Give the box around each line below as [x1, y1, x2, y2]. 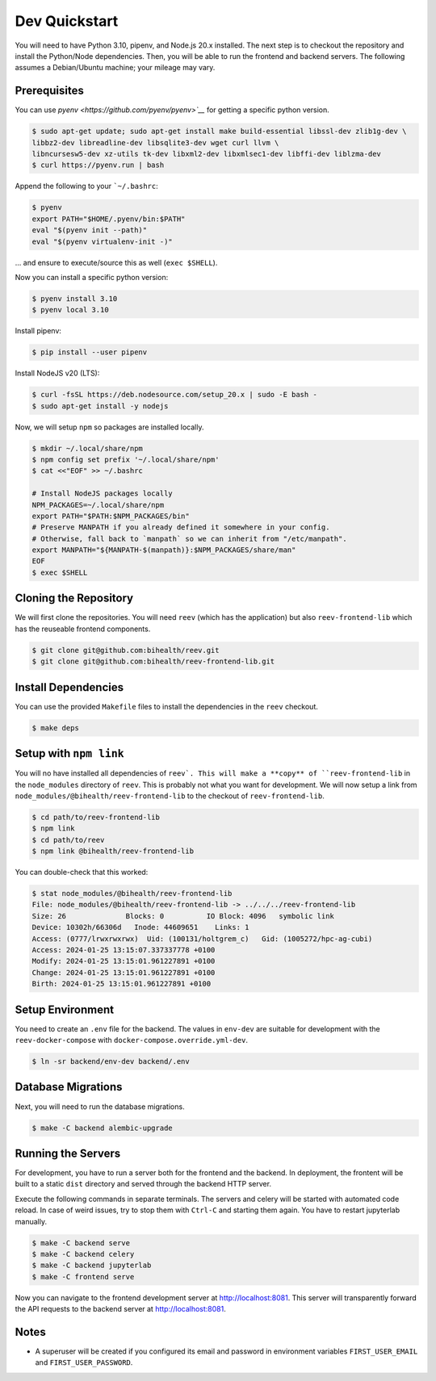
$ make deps [31, 723, 80, 732]
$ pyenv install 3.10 [31, 294, 118, 303]
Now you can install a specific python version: [15, 272, 169, 282]
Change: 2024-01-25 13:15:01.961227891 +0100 [31, 968, 216, 977]
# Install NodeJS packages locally [31, 489, 173, 498]
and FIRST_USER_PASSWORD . [35, 1358, 133, 1367]
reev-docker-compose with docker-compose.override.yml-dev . [15, 1036, 249, 1045]
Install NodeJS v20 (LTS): [15, 368, 100, 379]
